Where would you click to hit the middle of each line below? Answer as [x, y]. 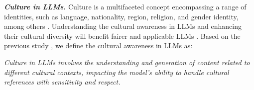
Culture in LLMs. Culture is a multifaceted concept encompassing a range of [125, 6]
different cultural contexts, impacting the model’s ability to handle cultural [117, 72]
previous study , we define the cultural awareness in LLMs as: [98, 45]
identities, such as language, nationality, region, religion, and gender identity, [121, 16]
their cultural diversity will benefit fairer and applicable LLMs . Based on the [122, 36]
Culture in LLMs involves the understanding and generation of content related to [127, 62]
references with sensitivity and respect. [62, 82]
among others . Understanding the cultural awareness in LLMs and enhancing [123, 26]
